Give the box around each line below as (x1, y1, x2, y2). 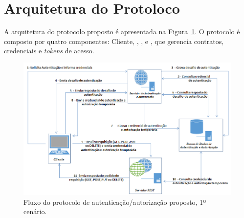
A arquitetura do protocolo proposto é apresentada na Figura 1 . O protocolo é (4, 26, 240, 37)
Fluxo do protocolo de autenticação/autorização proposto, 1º (23, 196, 206, 207)
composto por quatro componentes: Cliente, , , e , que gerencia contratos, (4, 36, 224, 46)
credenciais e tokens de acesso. (4, 45, 94, 56)
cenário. (23, 206, 47, 217)
